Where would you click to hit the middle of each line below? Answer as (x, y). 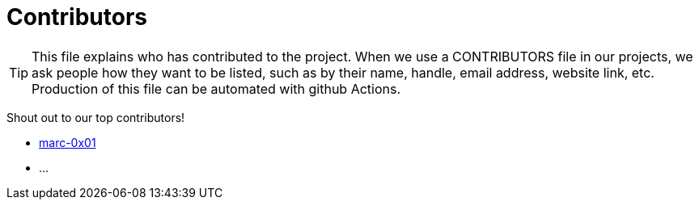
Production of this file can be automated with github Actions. (216, 88)
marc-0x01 (68, 142)
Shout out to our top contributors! (96, 117)
